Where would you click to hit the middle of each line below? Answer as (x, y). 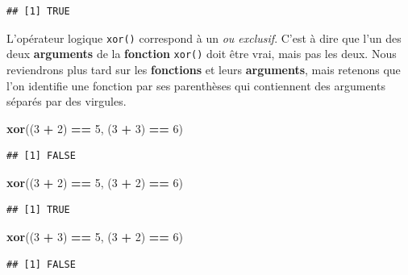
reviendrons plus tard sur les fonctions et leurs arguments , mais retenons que (204, 69)
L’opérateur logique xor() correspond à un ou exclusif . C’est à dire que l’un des (204, 37)
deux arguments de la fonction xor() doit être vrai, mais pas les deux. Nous (202, 54)
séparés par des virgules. (67, 101)
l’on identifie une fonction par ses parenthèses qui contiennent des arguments (196, 85)
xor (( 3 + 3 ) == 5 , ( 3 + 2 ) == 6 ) (95, 237)
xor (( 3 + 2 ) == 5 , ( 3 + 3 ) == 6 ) (95, 128)
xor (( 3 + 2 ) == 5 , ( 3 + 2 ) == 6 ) (95, 182)
